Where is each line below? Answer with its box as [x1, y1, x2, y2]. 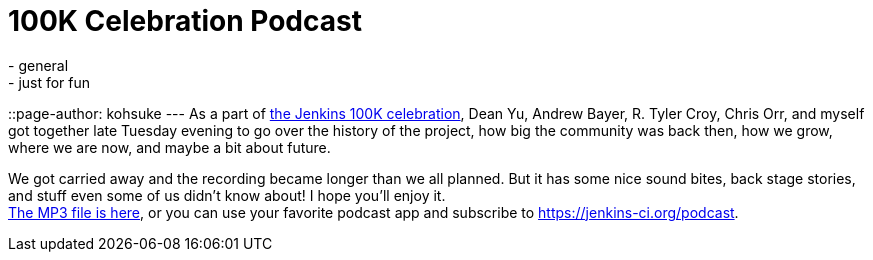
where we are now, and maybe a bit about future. [8, 138, 331, 156]
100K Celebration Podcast [8, 4, 362, 38]
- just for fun [8, 73, 91, 91]
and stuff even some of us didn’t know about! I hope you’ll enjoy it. [8, 186, 446, 204]
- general [8, 56, 69, 74]
